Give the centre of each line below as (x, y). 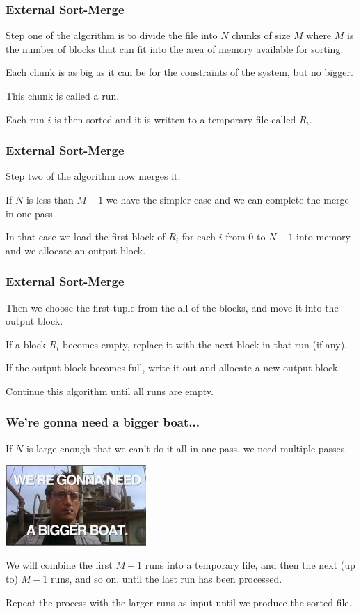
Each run (25, 119)
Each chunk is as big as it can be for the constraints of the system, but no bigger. (179, 72)
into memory (323, 237)
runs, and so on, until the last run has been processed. (166, 578)
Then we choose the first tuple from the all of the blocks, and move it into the (172, 307)
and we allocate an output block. (76, 250)
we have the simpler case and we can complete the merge (227, 199)
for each (199, 237)
